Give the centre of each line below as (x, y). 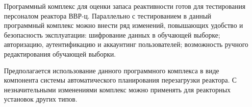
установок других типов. (41, 99)
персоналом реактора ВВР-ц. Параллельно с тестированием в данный (108, 15)
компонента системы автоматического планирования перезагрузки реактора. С (120, 80)
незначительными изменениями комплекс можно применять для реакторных (117, 89)
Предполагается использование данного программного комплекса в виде (112, 70)
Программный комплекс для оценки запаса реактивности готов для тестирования (125, 6)
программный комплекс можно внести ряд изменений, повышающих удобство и (124, 25)
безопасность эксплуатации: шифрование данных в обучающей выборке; (112, 34)
